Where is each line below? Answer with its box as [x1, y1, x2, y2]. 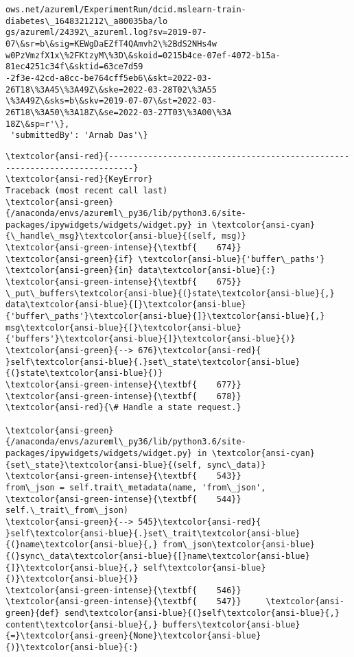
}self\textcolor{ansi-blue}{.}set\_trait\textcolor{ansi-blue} [5, 528, 300, 538]
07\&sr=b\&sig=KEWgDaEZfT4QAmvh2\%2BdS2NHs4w [5, 38, 217, 49]
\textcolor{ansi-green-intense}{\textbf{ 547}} [5, 597, 241, 607]
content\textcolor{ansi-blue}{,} [5, 619, 158, 630]
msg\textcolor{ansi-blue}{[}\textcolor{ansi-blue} [5, 322, 241, 333]
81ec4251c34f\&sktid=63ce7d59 [5, 62, 143, 72]
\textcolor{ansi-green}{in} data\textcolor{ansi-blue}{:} [5, 265, 276, 276]
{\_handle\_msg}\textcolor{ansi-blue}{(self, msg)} [5, 231, 246, 241]
